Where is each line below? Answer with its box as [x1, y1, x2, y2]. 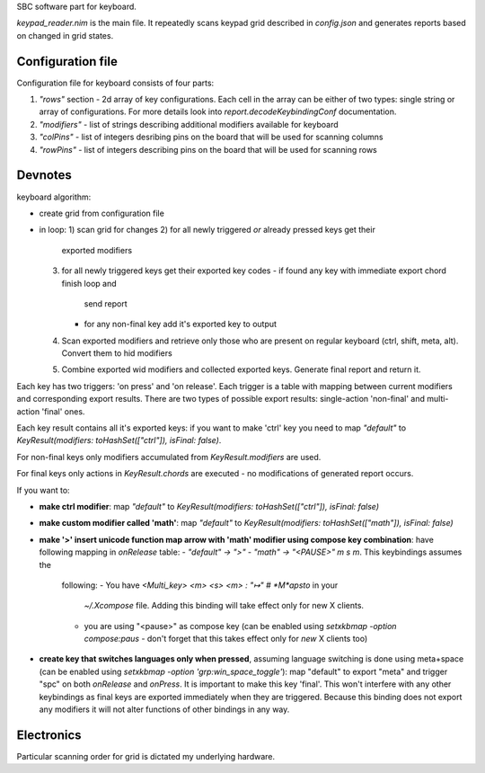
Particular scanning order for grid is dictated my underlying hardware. [16, 751, 276, 761]
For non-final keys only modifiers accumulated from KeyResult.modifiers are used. [16, 451, 322, 462]
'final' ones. [41, 405, 85, 417]
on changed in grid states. [16, 30, 114, 40]
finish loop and [61, 278, 117, 289]
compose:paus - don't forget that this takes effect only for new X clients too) [84, 634, 368, 644]
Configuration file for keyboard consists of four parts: [16, 77, 215, 88]
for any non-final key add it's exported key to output [84, 319, 278, 330]
